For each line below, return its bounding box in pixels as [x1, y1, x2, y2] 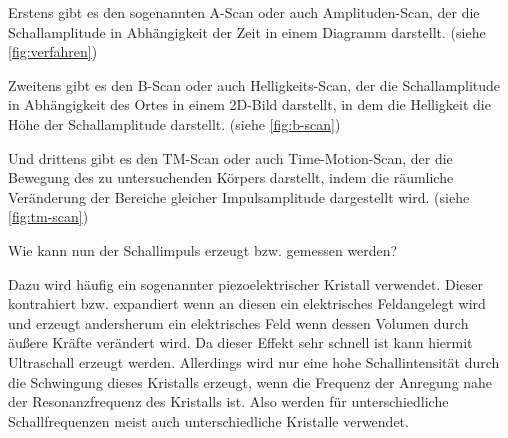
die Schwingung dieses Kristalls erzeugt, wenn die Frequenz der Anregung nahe [8, 371, 493, 392]
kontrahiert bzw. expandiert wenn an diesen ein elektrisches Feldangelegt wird [8, 293, 486, 314]
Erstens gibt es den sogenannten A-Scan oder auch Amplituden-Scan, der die [8, 2, 480, 22]
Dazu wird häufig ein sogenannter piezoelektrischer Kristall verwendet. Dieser [8, 273, 484, 294]
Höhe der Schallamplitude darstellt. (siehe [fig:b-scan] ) [8, 113, 341, 134]
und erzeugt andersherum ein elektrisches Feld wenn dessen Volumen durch [8, 312, 469, 333]
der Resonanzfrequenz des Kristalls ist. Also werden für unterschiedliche [8, 391, 449, 412]
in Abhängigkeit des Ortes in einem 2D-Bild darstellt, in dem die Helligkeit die [8, 94, 491, 115]
